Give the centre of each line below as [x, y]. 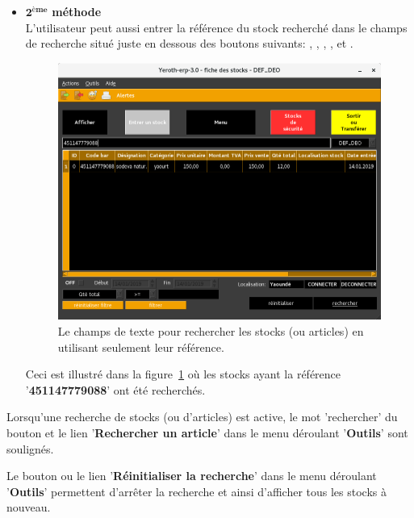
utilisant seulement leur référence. [141, 347]
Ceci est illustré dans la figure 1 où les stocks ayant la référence [183, 374]
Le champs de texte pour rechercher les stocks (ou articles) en [211, 331]
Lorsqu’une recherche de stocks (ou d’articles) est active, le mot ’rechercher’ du [202, 417]
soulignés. [30, 448]
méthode [77, 11]
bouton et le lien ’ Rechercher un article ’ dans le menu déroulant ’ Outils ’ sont [207, 432]
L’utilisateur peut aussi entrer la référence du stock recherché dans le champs [216, 27]
